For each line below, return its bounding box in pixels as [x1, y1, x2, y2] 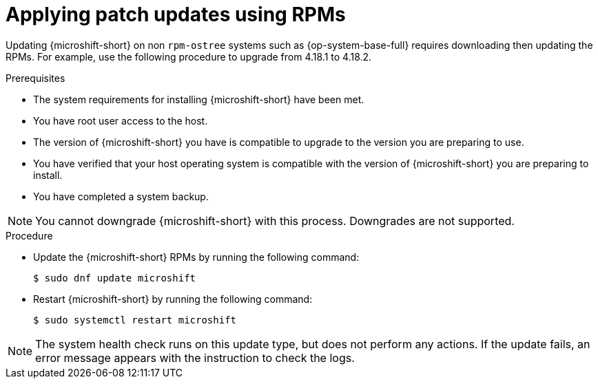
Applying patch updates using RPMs [6, 3, 346, 26]
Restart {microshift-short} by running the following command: [33, 292, 313, 305]
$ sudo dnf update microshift [33, 272, 196, 284]
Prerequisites [6, 72, 65, 84]
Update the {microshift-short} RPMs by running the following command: [33, 250, 360, 263]
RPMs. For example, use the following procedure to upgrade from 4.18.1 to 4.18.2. [6, 50, 372, 63]
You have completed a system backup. [33, 190, 209, 202]
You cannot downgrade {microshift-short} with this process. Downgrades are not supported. [35, 213, 515, 228]
